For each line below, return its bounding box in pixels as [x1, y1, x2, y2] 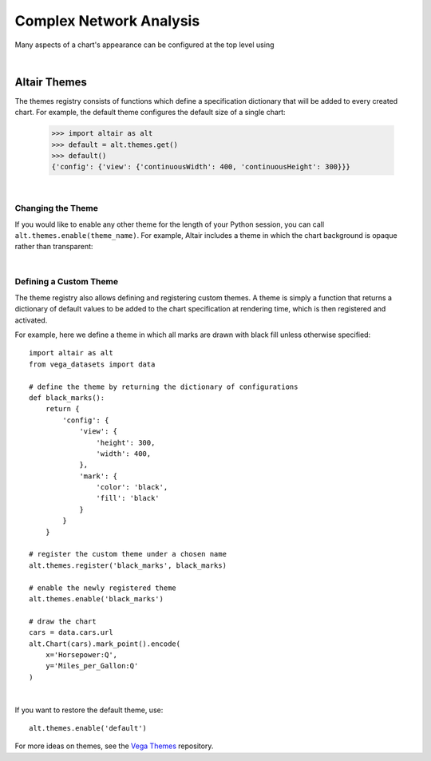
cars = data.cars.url [29, 628, 113, 637]
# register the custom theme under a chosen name [29, 549, 227, 559]
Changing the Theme [14, 203, 99, 214]
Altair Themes [14, 75, 87, 89]
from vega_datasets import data [29, 359, 156, 369]
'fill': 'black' [96, 493, 160, 503]
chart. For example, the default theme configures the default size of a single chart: [14, 108, 287, 117]
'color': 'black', [96, 483, 168, 492]
